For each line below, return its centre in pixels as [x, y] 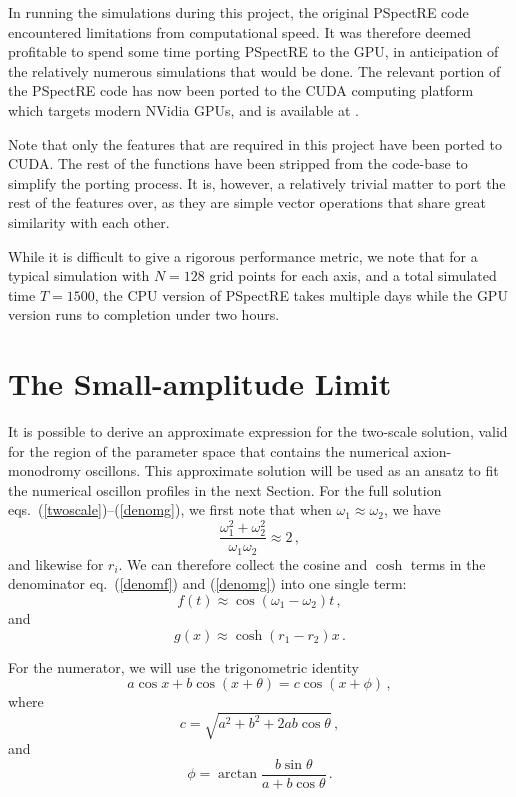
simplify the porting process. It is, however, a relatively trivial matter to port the [257, 182]
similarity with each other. [89, 221]
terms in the [448, 563]
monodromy [44, 470]
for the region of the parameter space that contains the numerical [208, 450]
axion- [432, 450]
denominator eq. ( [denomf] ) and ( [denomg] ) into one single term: [207, 583]
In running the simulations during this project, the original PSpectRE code [238, 12]
